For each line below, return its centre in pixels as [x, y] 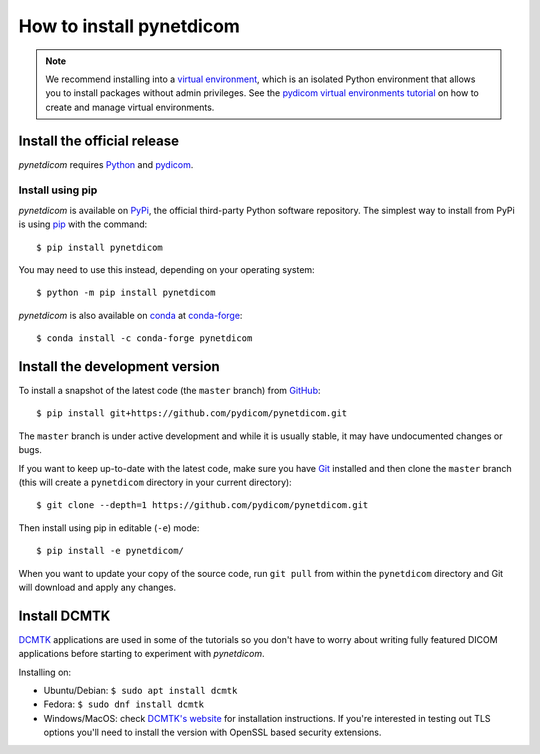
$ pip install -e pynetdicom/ [110, 551]
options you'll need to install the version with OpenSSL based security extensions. [212, 732]
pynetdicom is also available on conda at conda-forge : [130, 315]
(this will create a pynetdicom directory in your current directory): [155, 482]
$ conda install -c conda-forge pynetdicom [144, 338]
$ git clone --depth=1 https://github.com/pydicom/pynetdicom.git [202, 505]
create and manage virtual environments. [130, 107]
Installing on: [45, 672]
